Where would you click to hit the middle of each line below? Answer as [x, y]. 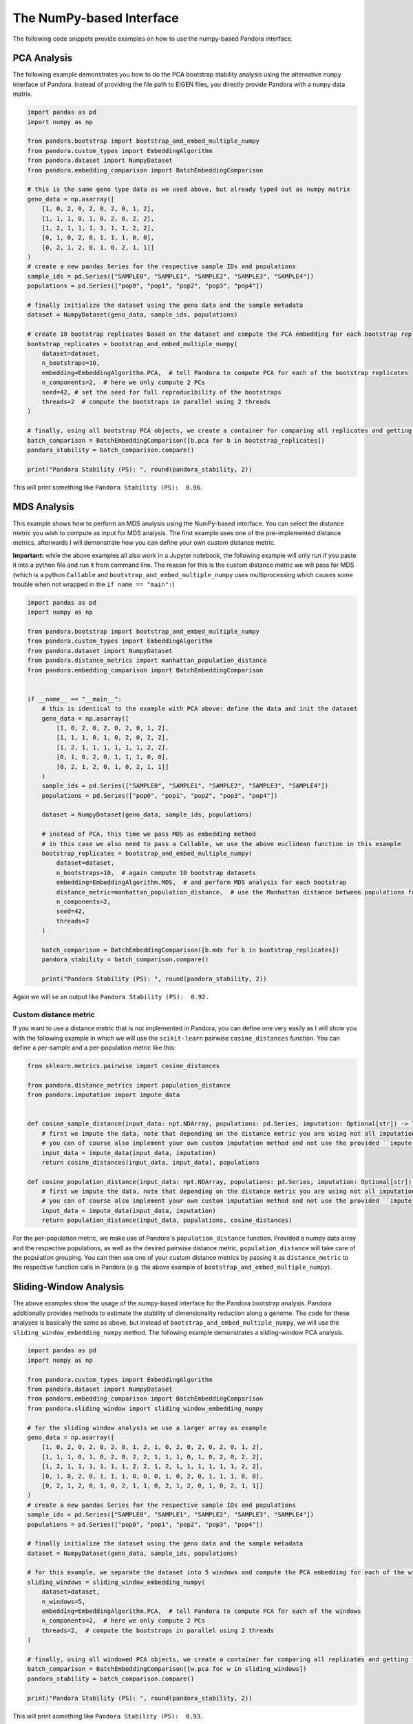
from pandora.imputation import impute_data [104, 1095]
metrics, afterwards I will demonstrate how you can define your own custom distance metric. [144, 543]
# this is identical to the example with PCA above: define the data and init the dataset [200, 709]
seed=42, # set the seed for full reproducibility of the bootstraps [161, 392]
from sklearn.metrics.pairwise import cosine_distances [124, 1066]
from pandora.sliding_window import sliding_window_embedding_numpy [145, 1408]
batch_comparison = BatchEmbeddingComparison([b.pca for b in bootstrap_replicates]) [176, 440]
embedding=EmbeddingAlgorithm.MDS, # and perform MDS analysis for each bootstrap [201, 882]
